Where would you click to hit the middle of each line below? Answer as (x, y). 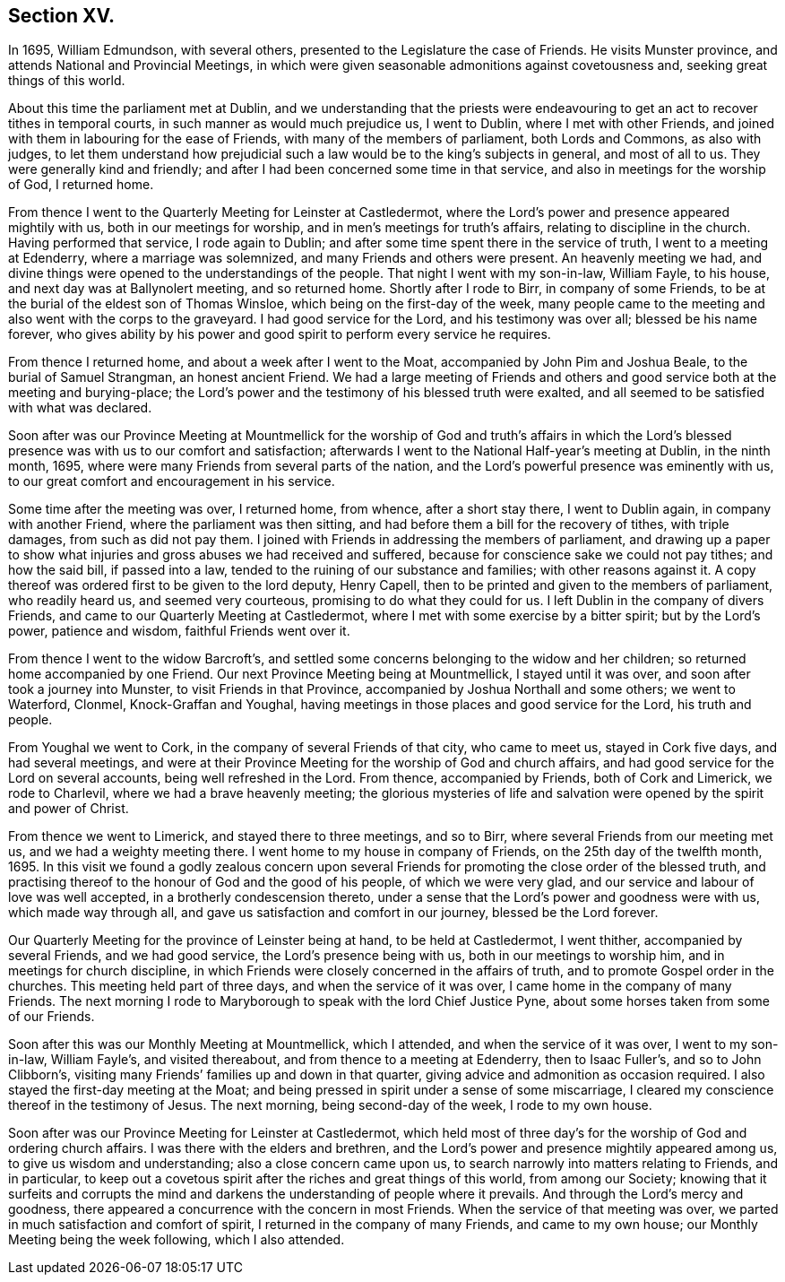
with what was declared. (80, 408)
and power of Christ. (69, 809)
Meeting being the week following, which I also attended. (177, 1240)
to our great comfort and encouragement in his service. (172, 481)
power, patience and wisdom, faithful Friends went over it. (179, 631)
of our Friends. (52, 1017)
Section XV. (62, 16)
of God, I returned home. (81, 185)
